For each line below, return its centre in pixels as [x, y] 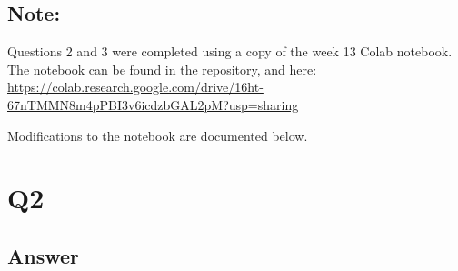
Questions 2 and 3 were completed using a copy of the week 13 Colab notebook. [230, 51]
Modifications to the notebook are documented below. [158, 135]
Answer [44, 255]
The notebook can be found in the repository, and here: [162, 69]
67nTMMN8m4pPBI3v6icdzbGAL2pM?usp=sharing [153, 104]
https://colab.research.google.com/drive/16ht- [135, 87]
